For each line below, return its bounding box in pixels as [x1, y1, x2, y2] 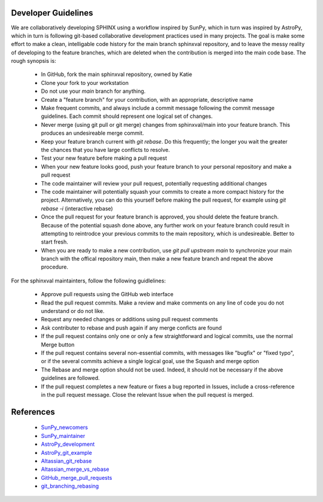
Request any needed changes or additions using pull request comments [41, 316, 218, 323]
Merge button [41, 341, 75, 348]
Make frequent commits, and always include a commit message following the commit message [41, 105, 275, 112]
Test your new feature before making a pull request [41, 154, 167, 162]
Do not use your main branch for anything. [41, 87, 146, 95]
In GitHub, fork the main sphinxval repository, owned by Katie [41, 71, 193, 78]
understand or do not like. [41, 308, 105, 315]
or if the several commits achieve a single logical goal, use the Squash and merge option [41, 358, 260, 365]
